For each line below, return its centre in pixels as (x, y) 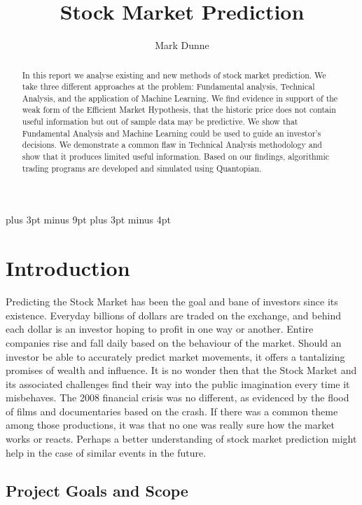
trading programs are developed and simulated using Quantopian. (142, 168)
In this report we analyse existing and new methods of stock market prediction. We (174, 75)
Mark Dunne (182, 45)
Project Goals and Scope (97, 490)
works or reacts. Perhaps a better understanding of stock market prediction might (181, 439)
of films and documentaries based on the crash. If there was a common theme (172, 411)
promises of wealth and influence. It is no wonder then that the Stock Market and (181, 370)
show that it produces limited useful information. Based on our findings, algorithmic (176, 157)
